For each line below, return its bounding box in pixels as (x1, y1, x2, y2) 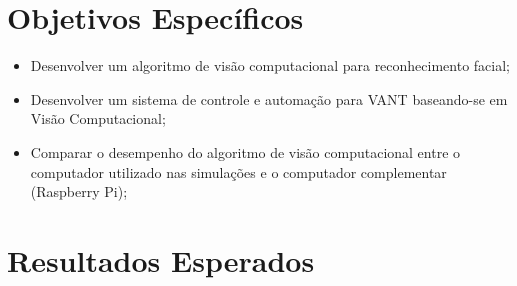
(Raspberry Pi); (30, 181, 128, 202)
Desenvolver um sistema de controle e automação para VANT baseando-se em (30, 88, 508, 109)
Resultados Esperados (7, 239, 315, 280)
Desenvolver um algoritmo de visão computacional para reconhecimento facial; (30, 55, 511, 76)
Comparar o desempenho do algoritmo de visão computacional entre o (30, 141, 461, 162)
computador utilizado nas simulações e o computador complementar (30, 161, 447, 182)
